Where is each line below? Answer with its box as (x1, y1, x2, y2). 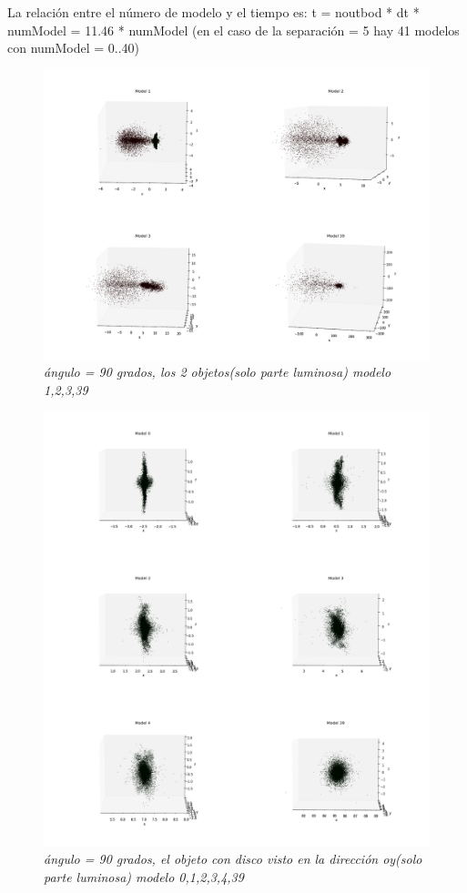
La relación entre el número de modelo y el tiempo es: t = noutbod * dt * (7, 3, 420, 21)
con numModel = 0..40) (7, 38, 140, 57)
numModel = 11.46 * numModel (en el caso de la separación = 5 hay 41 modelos (7, 20, 460, 39)
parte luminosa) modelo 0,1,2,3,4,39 (44, 867, 244, 886)
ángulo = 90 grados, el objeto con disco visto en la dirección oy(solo (44, 849, 422, 868)
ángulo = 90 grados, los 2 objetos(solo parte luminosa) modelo (44, 362, 391, 381)
